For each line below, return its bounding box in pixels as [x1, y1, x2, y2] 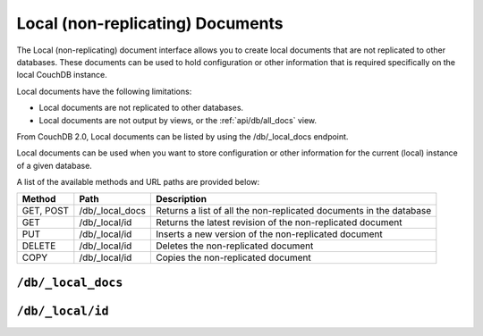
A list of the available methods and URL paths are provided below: [16, 177, 260, 188]
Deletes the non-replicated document [155, 239, 314, 252]
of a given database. [16, 160, 93, 171]
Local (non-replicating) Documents [16, 13, 284, 33]
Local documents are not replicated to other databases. [38, 103, 244, 113]
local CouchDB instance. [16, 70, 107, 80]
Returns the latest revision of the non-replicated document [155, 216, 402, 229]
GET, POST [21, 205, 70, 217]
